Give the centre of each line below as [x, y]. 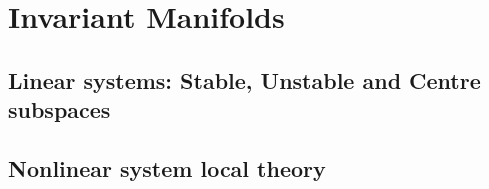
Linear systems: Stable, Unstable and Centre [244, 79]
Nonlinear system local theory [167, 167]
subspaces [59, 109]
